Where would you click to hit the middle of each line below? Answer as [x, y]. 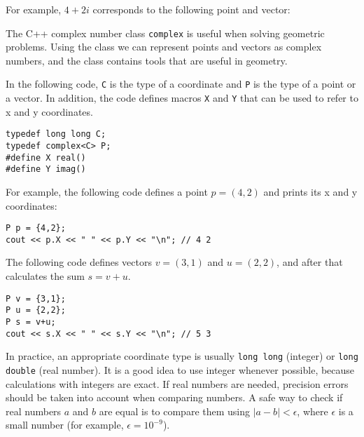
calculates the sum [45, 276]
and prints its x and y [310, 191]
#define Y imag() [46, 169]
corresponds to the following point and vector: [191, 9]
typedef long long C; [56, 134]
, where [313, 411]
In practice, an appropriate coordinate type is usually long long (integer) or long [182, 356]
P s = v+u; [31, 322]
